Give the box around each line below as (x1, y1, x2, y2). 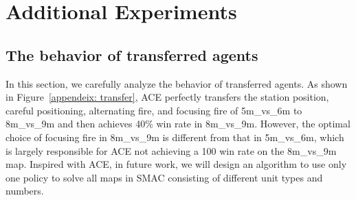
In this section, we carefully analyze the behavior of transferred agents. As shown (5, 76, 348, 90)
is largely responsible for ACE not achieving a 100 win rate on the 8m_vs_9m (5, 143, 337, 158)
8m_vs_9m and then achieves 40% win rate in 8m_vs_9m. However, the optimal (5, 116, 351, 131)
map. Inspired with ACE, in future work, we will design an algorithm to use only (5, 157, 347, 171)
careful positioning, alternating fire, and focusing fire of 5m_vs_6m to (5, 103, 302, 117)
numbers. (5, 184, 44, 198)
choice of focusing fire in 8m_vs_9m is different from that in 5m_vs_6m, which (5, 129, 344, 144)
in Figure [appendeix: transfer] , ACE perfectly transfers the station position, (5, 90, 329, 104)
